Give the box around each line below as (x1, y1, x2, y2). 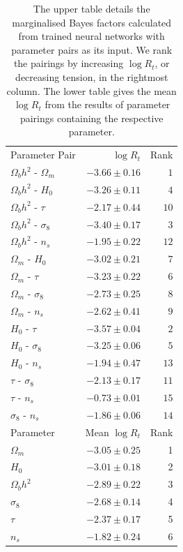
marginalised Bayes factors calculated (12, 15, 172, 29)
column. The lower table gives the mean (6, 83, 177, 98)
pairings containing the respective (19, 110, 164, 125)
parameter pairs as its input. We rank (11, 42, 173, 57)
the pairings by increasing (13, 56, 124, 70)
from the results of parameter (45, 97, 170, 112)
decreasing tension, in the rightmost (15, 69, 168, 84)
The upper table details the (33, 1, 150, 15)
